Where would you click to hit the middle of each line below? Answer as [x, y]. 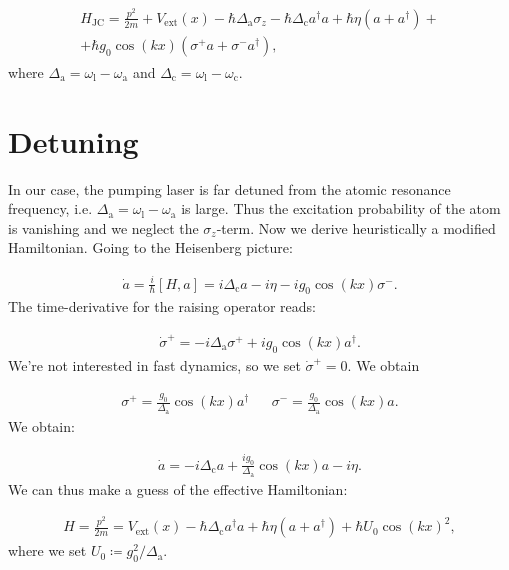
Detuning [73, 140]
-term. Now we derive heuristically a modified [356, 227]
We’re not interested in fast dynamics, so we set [154, 364]
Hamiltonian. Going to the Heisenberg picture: [150, 247]
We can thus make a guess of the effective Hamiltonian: [178, 488]
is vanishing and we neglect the [103, 227]
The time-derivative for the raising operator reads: [162, 306]
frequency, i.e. [50, 208]
